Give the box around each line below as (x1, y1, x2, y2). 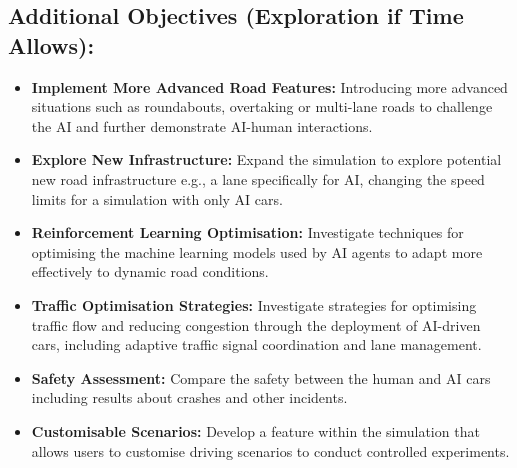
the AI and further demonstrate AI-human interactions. (31, 115, 373, 136)
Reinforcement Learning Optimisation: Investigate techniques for (31, 222, 464, 243)
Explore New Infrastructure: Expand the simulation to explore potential (31, 149, 502, 170)
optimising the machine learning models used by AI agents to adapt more (31, 241, 483, 262)
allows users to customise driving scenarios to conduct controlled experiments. (31, 440, 510, 461)
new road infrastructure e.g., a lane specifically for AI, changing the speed (31, 168, 485, 189)
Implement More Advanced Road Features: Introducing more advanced (31, 76, 508, 97)
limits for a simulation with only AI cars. (31, 188, 283, 209)
